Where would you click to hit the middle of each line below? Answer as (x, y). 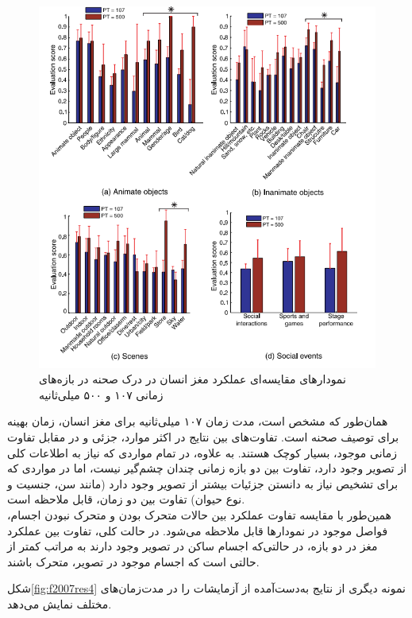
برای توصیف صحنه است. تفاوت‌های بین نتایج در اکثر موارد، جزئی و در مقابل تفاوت (203, 437)
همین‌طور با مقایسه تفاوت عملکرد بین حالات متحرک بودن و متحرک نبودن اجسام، (199, 514)
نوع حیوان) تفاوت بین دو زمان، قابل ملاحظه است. (126, 499)
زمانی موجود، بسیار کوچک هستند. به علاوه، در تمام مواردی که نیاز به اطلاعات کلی (202, 452)
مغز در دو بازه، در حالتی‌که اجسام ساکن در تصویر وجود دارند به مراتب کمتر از (193, 546)
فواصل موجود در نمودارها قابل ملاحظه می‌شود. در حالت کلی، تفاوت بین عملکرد (198, 530)
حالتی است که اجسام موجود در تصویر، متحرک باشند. (133, 561)
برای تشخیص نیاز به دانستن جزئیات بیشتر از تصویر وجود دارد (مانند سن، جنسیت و (203, 483)
